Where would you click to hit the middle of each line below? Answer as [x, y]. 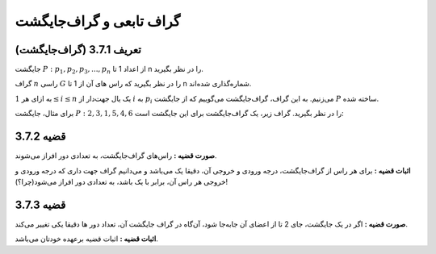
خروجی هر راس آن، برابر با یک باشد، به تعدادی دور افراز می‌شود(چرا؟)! [122, 181]
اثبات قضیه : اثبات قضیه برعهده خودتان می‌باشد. [87, 239]
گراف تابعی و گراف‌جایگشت [98, 21]
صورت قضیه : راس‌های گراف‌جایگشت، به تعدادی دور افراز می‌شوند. [116, 156]
